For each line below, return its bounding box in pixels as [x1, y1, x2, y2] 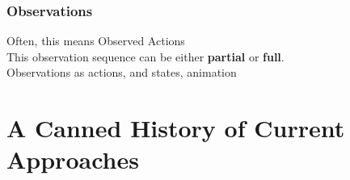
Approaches [6, 143, 139, 176]
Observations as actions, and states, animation [6, 64, 237, 81]
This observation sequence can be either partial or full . [6, 48, 285, 65]
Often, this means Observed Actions [6, 32, 185, 49]
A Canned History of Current [6, 111, 345, 144]
